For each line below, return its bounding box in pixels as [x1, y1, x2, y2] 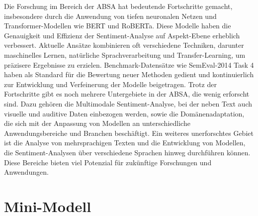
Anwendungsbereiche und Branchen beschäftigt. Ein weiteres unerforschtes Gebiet [4, 127, 254, 138]
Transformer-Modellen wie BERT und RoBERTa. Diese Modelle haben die [4, 20, 231, 31]
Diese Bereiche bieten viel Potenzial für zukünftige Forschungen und [4, 157, 212, 167]
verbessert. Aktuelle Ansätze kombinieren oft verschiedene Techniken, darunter [4, 40, 244, 50]
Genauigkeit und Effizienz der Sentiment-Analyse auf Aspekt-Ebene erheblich [4, 30, 240, 40]
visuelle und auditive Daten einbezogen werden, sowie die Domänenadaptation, [4, 108, 245, 118]
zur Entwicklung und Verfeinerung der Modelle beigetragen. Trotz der [4, 79, 217, 89]
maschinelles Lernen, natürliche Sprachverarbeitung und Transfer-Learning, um [4, 49, 246, 60]
